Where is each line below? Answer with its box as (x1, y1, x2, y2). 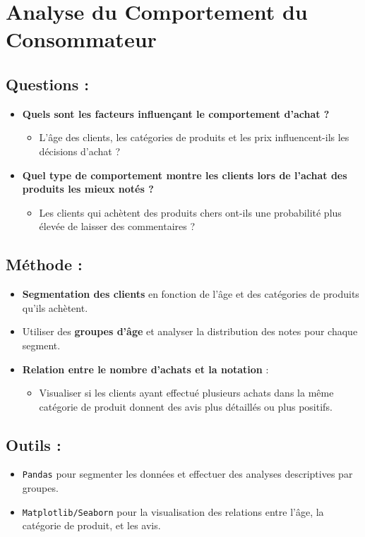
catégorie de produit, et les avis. (22, 518, 161, 533)
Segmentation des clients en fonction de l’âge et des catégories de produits (22, 286, 359, 301)
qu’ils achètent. (22, 300, 88, 315)
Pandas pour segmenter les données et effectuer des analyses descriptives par (22, 466, 353, 481)
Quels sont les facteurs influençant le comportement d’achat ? (22, 106, 330, 121)
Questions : (6, 73, 90, 95)
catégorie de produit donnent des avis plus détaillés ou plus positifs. (39, 399, 333, 414)
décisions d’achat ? (39, 143, 121, 158)
